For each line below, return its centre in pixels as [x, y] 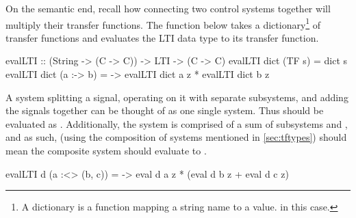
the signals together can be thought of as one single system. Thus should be [165, 110]
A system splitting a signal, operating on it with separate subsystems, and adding [177, 97]
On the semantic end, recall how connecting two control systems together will [168, 8]
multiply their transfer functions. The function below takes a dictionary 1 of [163, 23]
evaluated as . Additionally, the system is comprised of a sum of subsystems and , [177, 123]
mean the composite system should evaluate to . [106, 150]
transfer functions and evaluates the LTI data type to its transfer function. [162, 37]
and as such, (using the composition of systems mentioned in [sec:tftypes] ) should [176, 137]
